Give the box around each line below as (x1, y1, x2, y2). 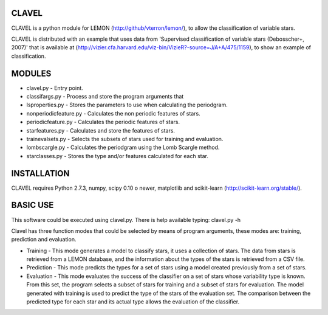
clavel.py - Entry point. (26, 84, 83, 91)
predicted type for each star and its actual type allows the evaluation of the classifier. (26, 298, 240, 305)
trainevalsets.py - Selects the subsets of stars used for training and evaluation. (26, 135, 224, 142)
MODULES (11, 68, 52, 78)
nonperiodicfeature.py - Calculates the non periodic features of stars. (26, 109, 200, 117)
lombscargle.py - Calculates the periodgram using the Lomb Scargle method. (26, 144, 220, 151)
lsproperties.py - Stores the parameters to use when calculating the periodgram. (26, 101, 228, 109)
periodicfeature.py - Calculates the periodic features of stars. (26, 119, 180, 126)
